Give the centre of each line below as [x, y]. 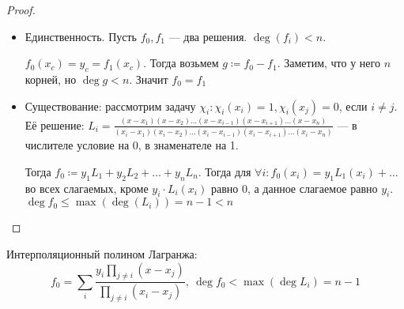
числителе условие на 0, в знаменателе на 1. [132, 145]
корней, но [51, 79]
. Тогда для [225, 171]
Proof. [21, 9]
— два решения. [208, 36]
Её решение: [55, 124]
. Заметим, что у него [328, 63]
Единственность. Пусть [81, 36]
